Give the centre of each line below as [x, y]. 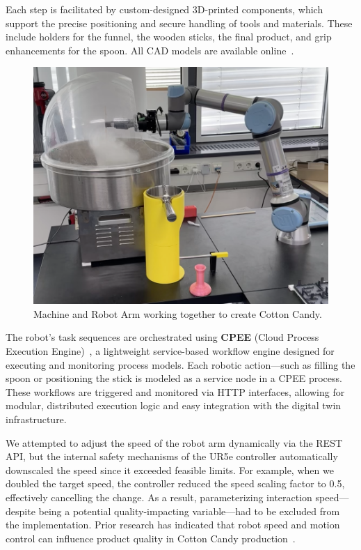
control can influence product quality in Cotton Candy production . [151, 538]
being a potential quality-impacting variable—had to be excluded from [189, 511]
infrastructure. [36, 419]
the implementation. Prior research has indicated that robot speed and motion [173, 525]
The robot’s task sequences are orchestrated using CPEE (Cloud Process [162, 337]
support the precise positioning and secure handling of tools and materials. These [179, 23]
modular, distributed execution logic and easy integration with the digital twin [174, 405]
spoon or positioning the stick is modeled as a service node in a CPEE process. [174, 378]
